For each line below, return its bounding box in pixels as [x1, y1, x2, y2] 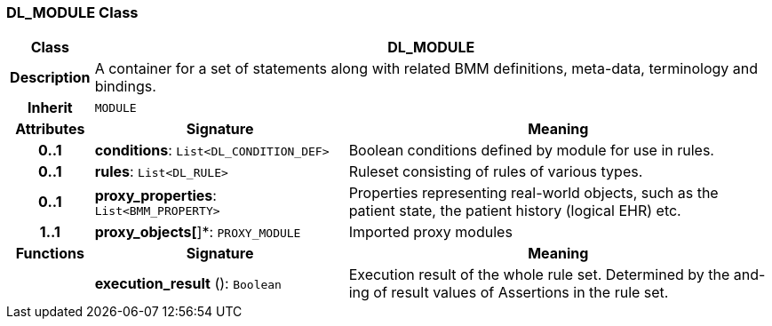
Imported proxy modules [348, 223, 513, 242]
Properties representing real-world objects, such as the [348, 184, 719, 203]
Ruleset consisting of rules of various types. [348, 163, 643, 181]
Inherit [27, 99, 73, 117]
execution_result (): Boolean [94, 274, 282, 293]
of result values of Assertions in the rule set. [373, 283, 669, 302]
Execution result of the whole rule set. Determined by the [348, 266, 730, 284]
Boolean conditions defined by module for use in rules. [348, 141, 714, 160]
